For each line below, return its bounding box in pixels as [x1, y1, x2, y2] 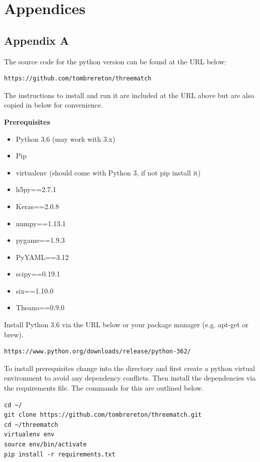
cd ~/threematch [4, 421, 58, 428]
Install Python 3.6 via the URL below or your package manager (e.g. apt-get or [4, 319, 248, 330]
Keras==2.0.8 [16, 201, 59, 211]
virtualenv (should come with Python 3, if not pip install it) [16, 167, 201, 177]
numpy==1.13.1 [16, 218, 66, 228]
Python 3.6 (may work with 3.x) [16, 133, 115, 144]
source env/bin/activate [4, 441, 87, 448]
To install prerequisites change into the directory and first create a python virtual [4, 362, 255, 373]
